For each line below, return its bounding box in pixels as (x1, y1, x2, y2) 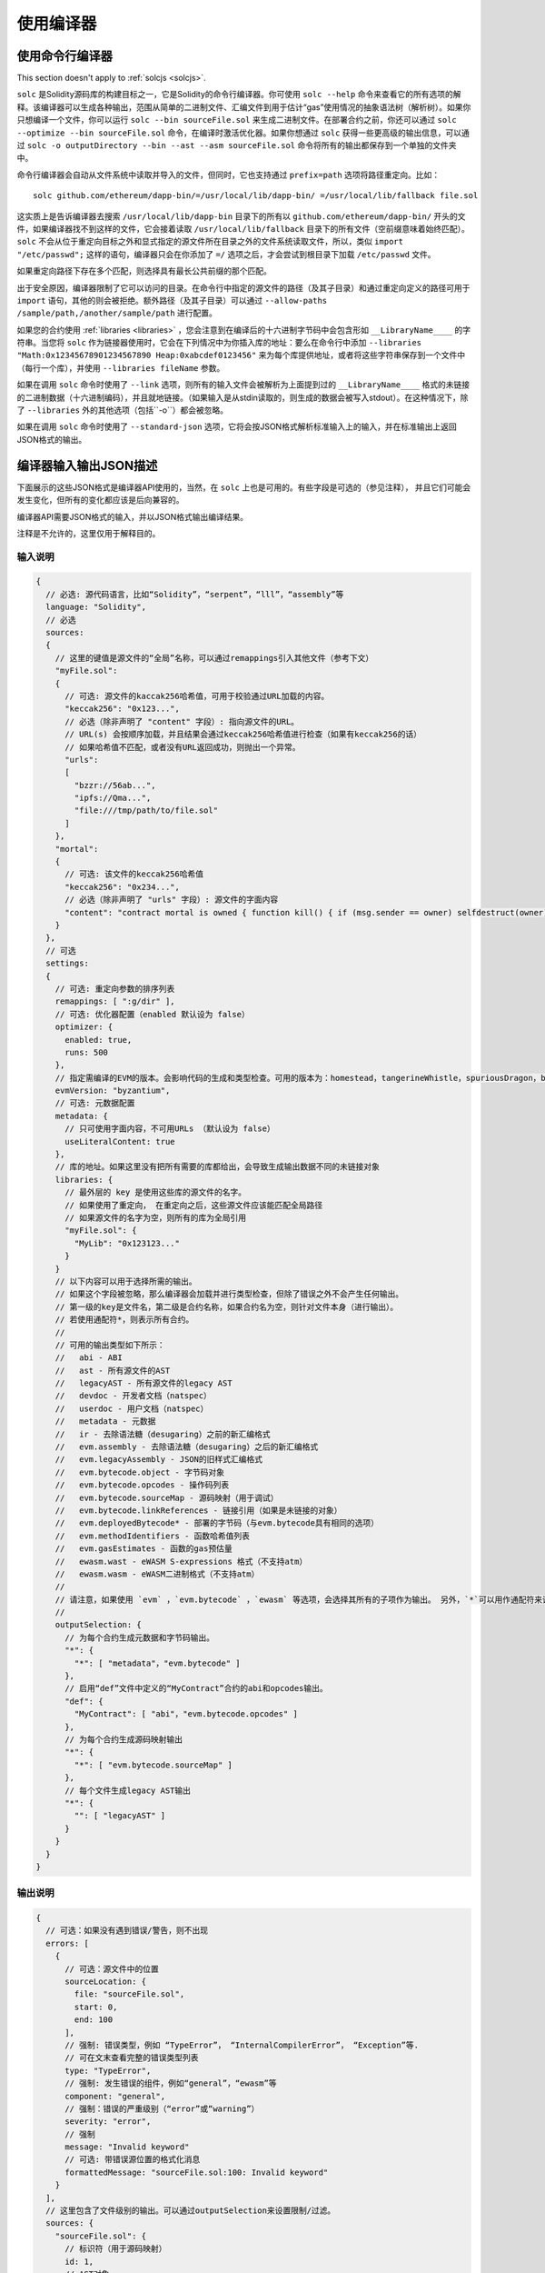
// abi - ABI (54, 1353, 123, 1363)
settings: (45, 958, 90, 968)
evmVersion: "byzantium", (54, 1086, 171, 1096)
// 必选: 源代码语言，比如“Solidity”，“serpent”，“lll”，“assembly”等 (45, 589, 344, 599)
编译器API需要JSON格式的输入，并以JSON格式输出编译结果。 (16, 511, 249, 522)
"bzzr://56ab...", (74, 780, 156, 790)
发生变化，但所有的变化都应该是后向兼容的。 (16, 495, 184, 506)
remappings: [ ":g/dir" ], (54, 996, 176, 1006)
